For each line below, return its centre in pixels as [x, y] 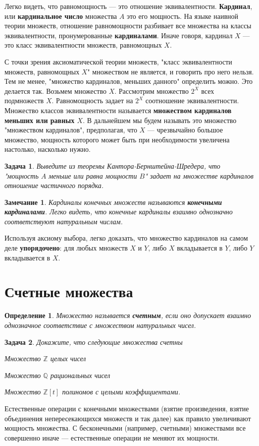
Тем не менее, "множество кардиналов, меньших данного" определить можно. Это [129, 81]
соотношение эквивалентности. [192, 100]
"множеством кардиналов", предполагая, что [71, 130]
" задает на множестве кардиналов [199, 175]
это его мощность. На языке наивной [182, 16]
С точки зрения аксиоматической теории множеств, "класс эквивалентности [118, 61]
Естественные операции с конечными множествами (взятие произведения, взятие [127, 408]
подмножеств [24, 100]
